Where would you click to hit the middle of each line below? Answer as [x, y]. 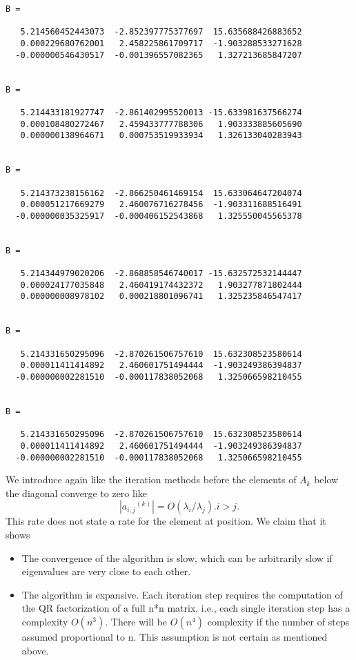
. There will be [136, 621]
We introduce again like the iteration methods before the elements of [151, 479]
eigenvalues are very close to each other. [106, 571]
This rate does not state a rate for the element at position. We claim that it [166, 521]
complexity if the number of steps [278, 621]
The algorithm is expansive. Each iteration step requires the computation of [182, 594]
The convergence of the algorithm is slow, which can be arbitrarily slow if [177, 557]
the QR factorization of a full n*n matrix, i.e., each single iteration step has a [186, 608]
